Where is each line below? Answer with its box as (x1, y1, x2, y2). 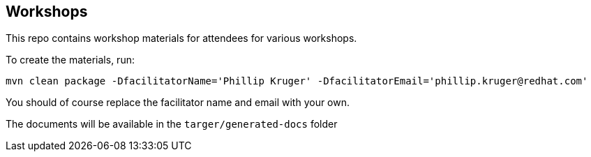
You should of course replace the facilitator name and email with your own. (6, 96, 350, 109)
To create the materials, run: (6, 54, 135, 66)
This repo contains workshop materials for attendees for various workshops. (6, 32, 357, 45)
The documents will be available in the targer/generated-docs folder (6, 118, 338, 130)
